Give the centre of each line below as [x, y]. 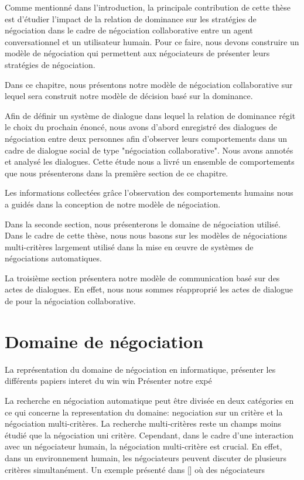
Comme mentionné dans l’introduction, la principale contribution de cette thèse [148, 7]
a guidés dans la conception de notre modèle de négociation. [113, 204]
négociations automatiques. [53, 258]
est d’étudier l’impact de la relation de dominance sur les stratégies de [131, 18]
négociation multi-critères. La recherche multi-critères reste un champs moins [143, 423]
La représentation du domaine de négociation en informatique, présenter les [140, 369]
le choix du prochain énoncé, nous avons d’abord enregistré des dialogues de [141, 127]
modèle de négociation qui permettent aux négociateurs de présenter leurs [137, 53]
